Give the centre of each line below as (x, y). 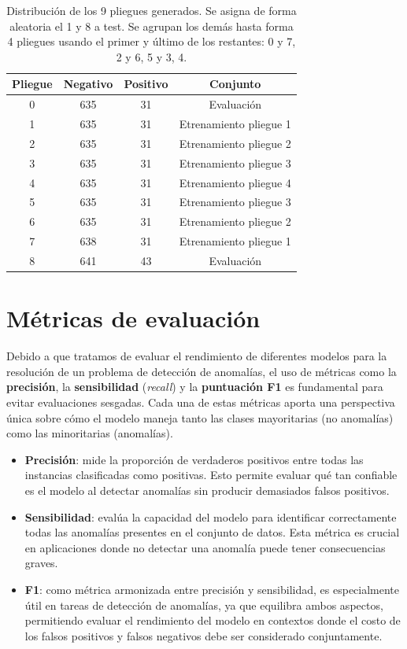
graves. (41, 563)
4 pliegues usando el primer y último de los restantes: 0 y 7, (152, 41)
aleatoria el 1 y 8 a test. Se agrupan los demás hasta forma (152, 26)
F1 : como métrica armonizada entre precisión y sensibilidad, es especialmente (212, 589)
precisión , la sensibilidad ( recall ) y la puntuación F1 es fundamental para (195, 387)
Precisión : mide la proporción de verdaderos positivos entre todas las (194, 459)
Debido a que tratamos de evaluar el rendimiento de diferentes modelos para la (197, 356)
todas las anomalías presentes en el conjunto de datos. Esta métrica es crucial (212, 532)
